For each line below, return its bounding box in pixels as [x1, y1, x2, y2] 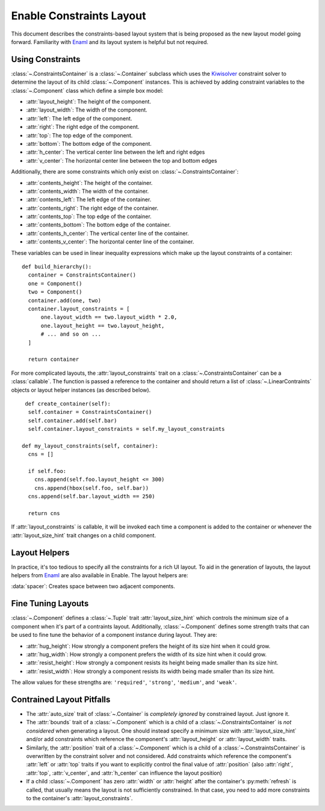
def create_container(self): [25, 400, 111, 407]
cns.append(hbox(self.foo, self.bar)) [34, 484, 149, 491]
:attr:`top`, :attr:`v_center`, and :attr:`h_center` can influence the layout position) [26, 769, 223, 777]
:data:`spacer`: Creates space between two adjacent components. [11, 583, 176, 590]
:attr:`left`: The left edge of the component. [26, 114, 132, 122]
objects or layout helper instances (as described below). [11, 386, 151, 393]
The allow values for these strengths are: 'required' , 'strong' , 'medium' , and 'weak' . [11, 678, 237, 686]
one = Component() [28, 280, 82, 287]
